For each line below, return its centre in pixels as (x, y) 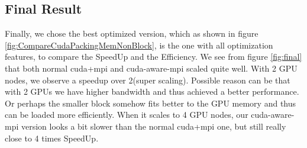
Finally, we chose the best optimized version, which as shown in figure (132, 33)
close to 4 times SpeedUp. (52, 138)
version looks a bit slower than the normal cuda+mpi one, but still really (153, 126)
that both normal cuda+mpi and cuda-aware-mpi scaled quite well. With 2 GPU (151, 68)
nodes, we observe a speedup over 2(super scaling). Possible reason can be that (148, 80)
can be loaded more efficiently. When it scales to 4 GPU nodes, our (127, 115)
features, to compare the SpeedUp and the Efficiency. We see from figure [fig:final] (153, 57)
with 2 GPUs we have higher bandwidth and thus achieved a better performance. (152, 91)
